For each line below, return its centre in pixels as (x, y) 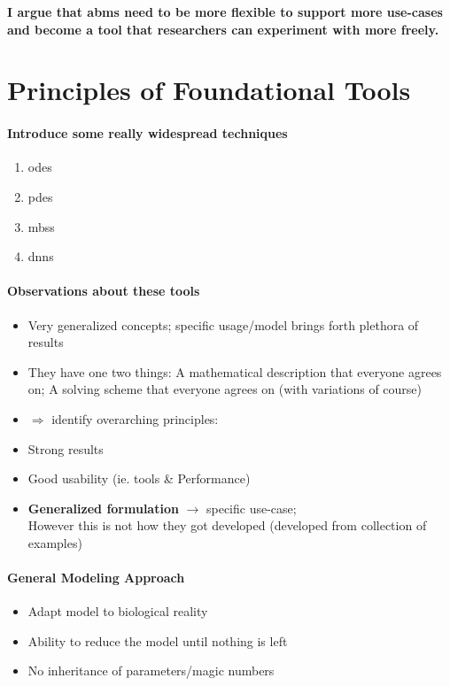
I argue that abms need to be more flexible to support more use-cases (225, 12)
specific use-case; (251, 508)
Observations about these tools (104, 291)
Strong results (66, 448)
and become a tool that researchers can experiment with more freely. (223, 29)
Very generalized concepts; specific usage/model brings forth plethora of (223, 324)
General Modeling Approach (96, 578)
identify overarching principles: (135, 418)
